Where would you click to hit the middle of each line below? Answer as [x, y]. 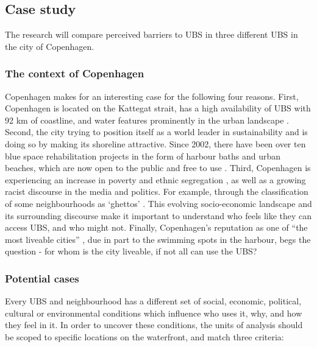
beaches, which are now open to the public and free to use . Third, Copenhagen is [158, 168]
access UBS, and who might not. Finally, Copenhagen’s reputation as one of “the [156, 227]
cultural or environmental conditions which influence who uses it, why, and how [154, 313]
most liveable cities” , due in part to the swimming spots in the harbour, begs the [158, 239]
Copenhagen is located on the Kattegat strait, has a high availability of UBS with [158, 108]
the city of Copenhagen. [50, 46]
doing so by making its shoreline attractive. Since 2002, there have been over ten [155, 143]
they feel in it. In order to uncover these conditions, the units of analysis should [154, 325]
